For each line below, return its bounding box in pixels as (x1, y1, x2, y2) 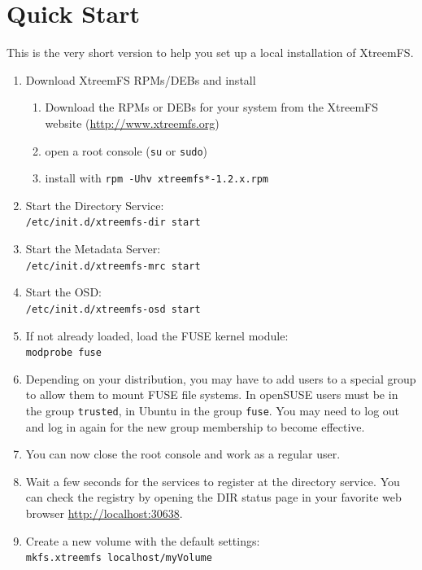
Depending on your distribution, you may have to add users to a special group (25, 370, 416, 387)
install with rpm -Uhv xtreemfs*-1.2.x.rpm (45, 169, 269, 186)
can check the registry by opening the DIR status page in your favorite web (25, 489, 402, 506)
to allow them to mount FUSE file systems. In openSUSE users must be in (25, 386, 398, 403)
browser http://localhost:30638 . (25, 505, 183, 522)
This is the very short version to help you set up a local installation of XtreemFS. (7, 44, 414, 61)
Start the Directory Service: (25, 196, 164, 213)
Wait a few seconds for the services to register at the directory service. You (25, 472, 400, 489)
